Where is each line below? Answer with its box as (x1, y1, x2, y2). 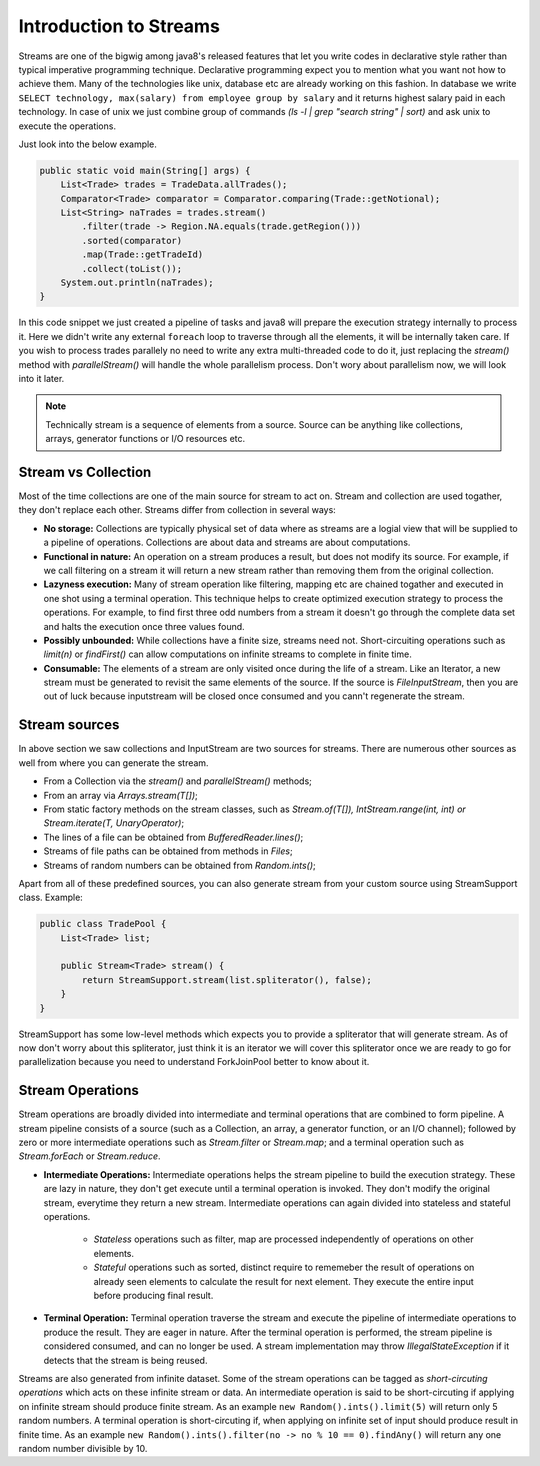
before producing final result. (93, 1289, 214, 1301)
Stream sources (18, 716, 120, 734)
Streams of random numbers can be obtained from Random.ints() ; (43, 859, 316, 871)
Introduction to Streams (18, 15, 220, 37)
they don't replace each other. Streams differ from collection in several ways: (18, 504, 337, 516)
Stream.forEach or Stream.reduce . (18, 1150, 161, 1162)
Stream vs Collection (18, 463, 152, 480)
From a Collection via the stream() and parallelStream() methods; (43, 775, 312, 787)
